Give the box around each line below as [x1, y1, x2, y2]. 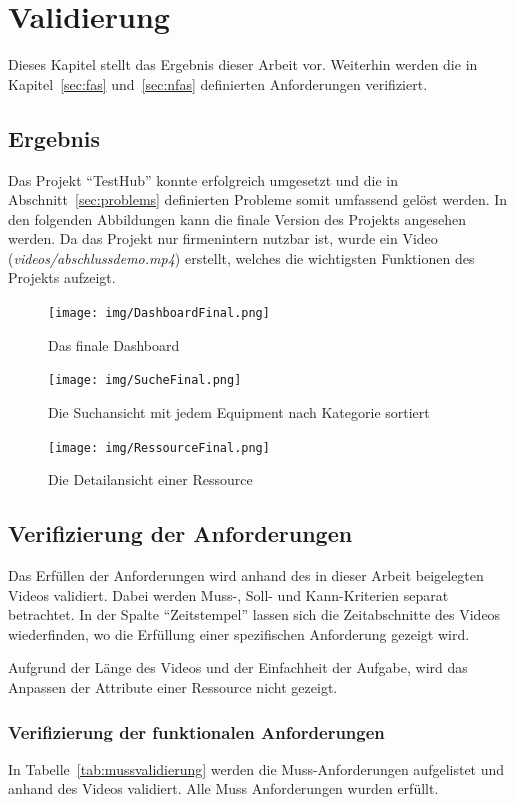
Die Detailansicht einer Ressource [48, 469, 253, 490]
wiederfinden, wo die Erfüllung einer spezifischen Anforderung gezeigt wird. [8, 623, 470, 644]
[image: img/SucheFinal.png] [48, 373, 242, 388]
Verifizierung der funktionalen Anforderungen [8, 719, 385, 744]
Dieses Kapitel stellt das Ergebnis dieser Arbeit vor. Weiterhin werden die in [8, 54, 478, 75]
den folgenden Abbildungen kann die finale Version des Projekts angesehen [8, 208, 466, 229]
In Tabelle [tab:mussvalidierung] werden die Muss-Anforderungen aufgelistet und [8, 758, 505, 779]
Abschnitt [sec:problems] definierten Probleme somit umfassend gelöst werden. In [8, 189, 508, 210]
